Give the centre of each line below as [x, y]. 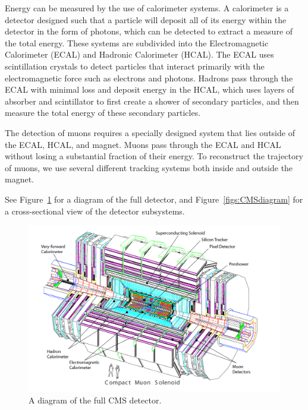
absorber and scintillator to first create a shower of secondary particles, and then [152, 101]
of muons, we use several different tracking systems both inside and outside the [149, 167]
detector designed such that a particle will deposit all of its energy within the [146, 19]
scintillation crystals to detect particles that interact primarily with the [135, 66]
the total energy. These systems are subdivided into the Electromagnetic [137, 42]
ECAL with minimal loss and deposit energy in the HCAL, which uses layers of [150, 89]
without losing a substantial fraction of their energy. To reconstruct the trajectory [154, 156]
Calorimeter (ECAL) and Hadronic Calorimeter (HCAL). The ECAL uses [139, 54]
